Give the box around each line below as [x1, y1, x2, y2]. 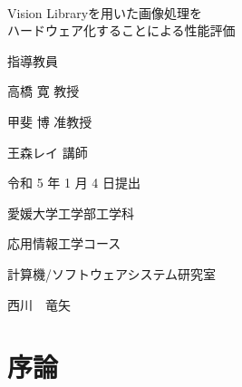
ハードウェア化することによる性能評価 [7, 21, 236, 40]
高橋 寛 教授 [7, 82, 80, 101]
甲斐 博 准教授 [7, 111, 92, 131]
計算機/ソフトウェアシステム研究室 [7, 264, 217, 283]
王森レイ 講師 [7, 142, 88, 161]
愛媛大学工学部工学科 [7, 203, 134, 222]
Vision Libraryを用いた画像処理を [7, 3, 203, 22]
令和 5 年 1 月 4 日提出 [7, 173, 140, 192]
